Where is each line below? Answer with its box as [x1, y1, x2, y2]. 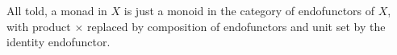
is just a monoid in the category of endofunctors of [123, 2, 375, 18]
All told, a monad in [6, 2, 107, 18]
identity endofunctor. [6, 33, 111, 50]
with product [6, 18, 71, 34]
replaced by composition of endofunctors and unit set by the [87, 18, 386, 34]
